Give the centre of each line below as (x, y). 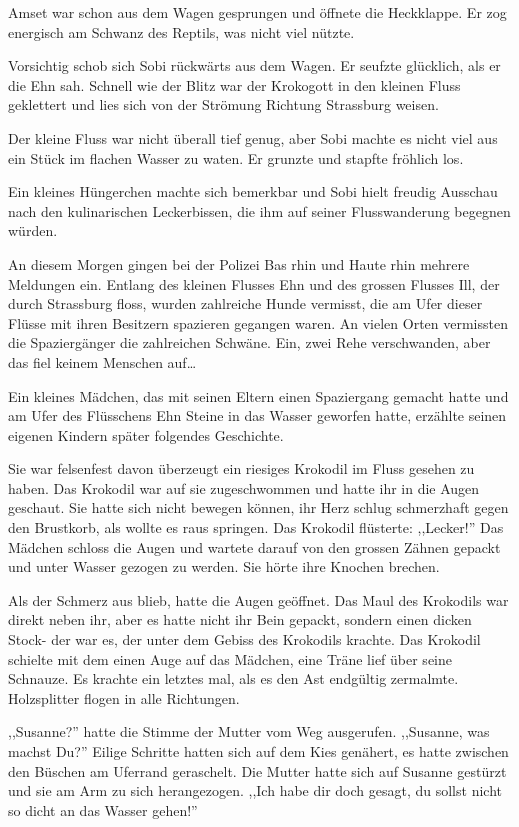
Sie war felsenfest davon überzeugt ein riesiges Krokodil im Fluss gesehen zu (241, 468)
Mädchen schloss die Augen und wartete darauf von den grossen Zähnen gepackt (254, 546)
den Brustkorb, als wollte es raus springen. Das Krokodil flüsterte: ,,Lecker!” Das (256, 527)
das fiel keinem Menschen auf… (102, 361)
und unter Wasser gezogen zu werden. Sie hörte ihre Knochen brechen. (224, 566)
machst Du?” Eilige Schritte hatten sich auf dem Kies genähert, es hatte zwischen (258, 751)
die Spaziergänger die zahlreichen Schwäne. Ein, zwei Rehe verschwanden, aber (249, 342)
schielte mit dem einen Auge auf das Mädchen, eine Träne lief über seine (230, 658)
